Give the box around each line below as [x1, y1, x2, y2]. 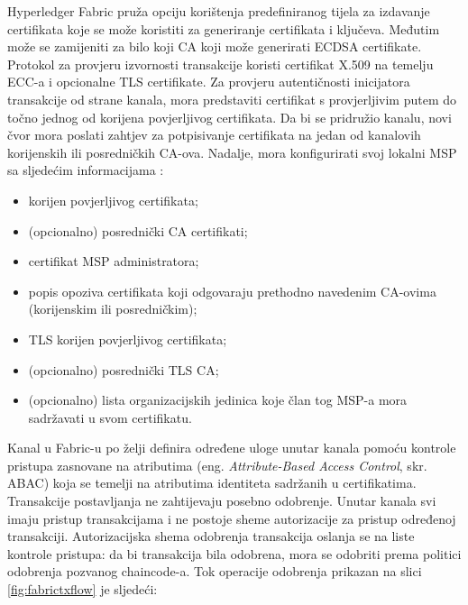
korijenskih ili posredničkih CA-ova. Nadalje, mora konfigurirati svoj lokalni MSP [7, 142, 457, 161]
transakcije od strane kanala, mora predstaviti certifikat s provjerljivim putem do [7, 89, 457, 108]
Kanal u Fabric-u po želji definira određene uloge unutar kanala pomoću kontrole [7, 438, 456, 457]
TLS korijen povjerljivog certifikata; [28, 329, 227, 348]
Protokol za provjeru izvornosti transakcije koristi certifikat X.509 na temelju [7, 54, 434, 73]
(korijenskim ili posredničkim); [28, 299, 197, 318]
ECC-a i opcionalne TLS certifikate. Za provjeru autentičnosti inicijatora [7, 72, 410, 91]
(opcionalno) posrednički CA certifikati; [28, 221, 248, 240]
